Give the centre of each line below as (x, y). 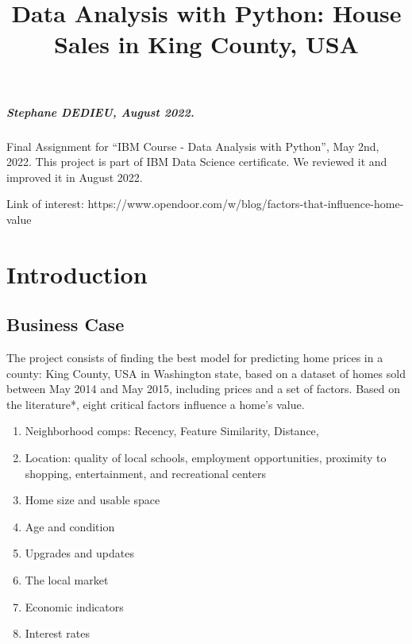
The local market (67, 580)
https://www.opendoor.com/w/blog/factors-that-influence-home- (246, 204)
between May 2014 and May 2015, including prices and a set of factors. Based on (204, 389)
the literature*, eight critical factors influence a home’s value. (156, 404)
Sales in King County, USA (206, 44)
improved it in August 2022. (75, 177)
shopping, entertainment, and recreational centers (146, 473)
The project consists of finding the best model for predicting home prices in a (195, 358)
